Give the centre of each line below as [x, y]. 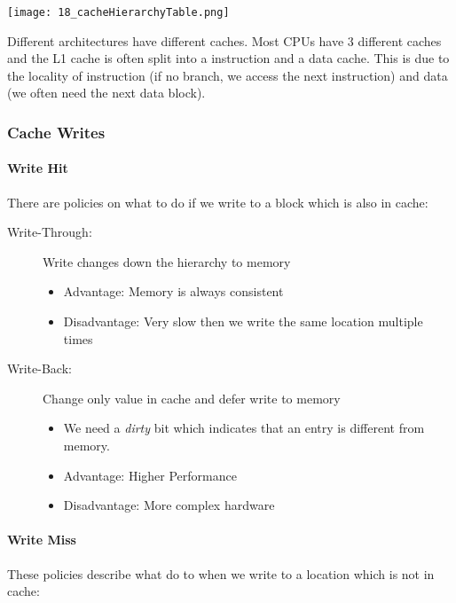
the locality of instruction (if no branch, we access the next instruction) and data [228, 75]
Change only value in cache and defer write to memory [192, 398]
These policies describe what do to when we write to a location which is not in [221, 573]
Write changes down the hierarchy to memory [167, 261]
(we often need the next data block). [106, 93]
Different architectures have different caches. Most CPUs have [176, 40]
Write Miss [42, 540]
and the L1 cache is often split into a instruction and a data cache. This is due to [228, 58]
